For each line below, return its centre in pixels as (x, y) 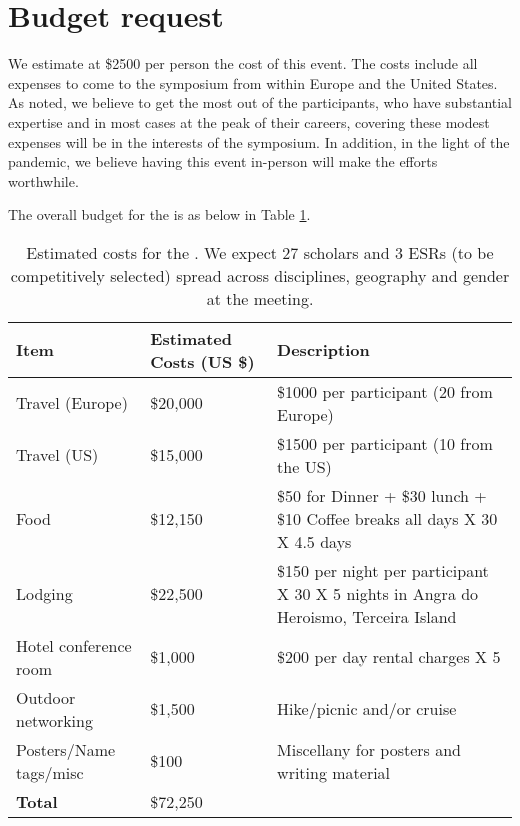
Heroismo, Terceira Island (367, 616)
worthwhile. (43, 180)
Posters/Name (66, 749)
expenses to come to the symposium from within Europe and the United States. (253, 82)
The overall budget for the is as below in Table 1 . (159, 214)
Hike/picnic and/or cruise (367, 709)
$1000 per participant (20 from (385, 391)
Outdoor (46, 697)
